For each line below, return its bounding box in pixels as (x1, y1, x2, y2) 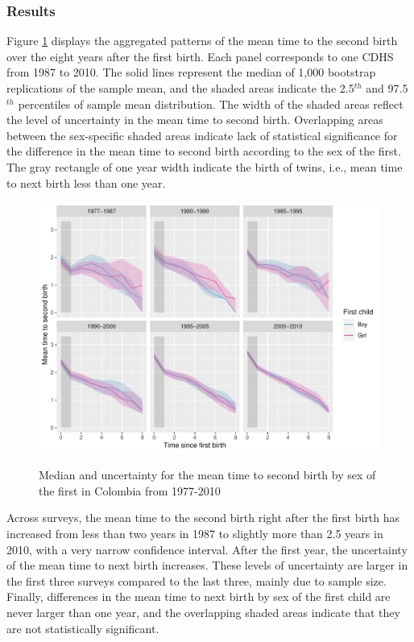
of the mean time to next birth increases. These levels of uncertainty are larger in (6, 557, 408, 574)
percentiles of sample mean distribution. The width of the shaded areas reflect (18, 95, 404, 112)
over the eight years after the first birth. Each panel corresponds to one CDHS (6, 48, 394, 64)
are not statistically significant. (6, 619, 159, 636)
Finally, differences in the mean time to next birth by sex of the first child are (6, 588, 391, 605)
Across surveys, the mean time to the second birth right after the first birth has (6, 509, 400, 526)
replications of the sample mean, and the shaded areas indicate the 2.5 (6, 80, 354, 96)
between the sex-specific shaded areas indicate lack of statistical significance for (6, 126, 398, 143)
